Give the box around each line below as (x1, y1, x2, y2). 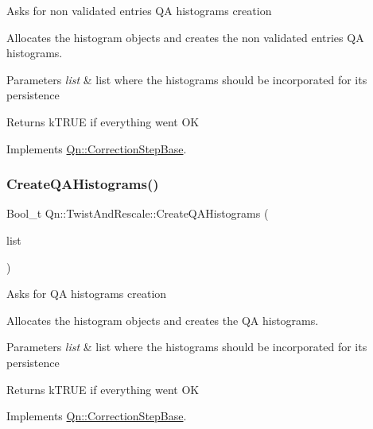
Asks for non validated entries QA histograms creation (6, 2, 272, 18)
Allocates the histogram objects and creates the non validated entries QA (6, 29, 364, 45)
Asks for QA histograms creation (6, 285, 167, 302)
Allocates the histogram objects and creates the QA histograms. (6, 311, 319, 328)
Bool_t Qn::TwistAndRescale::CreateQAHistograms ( (6, 205, 269, 222)
